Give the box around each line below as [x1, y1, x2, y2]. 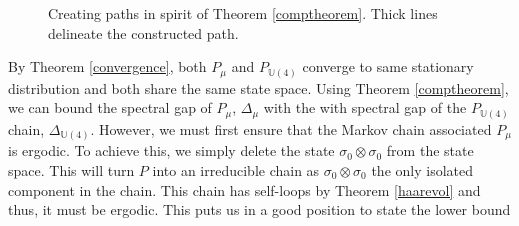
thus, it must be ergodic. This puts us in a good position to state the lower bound [8, 199, 511, 220]
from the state [386, 140, 474, 161]
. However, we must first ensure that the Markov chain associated [90, 118, 492, 139]
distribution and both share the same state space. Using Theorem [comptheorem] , [8, 77, 509, 98]
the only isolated [371, 159, 473, 180]
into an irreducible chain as [152, 159, 320, 180]
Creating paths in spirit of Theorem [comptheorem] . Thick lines [48, 3, 438, 23]
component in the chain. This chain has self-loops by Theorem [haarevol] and [8, 179, 481, 200]
